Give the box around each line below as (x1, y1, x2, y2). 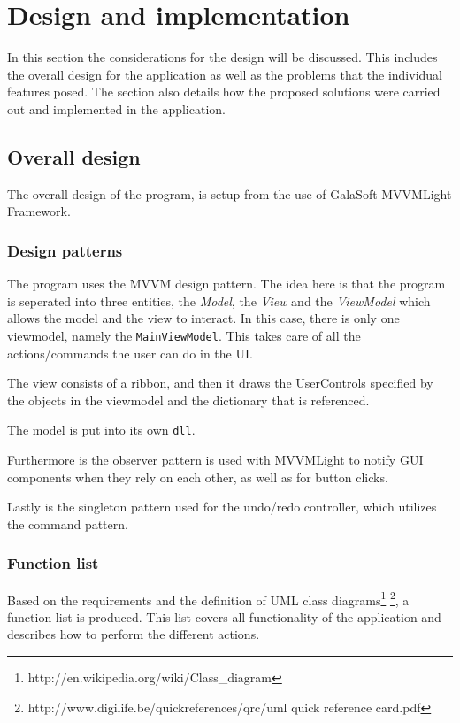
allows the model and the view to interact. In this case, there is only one (7, 309, 400, 327)
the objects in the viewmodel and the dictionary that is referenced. (7, 390, 370, 409)
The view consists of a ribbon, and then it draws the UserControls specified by (7, 373, 433, 392)
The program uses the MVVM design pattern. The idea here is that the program (7, 274, 446, 293)
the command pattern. (7, 514, 128, 533)
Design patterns (7, 239, 123, 261)
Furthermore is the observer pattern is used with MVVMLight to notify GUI (7, 450, 424, 468)
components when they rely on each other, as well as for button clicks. (7, 467, 388, 486)
